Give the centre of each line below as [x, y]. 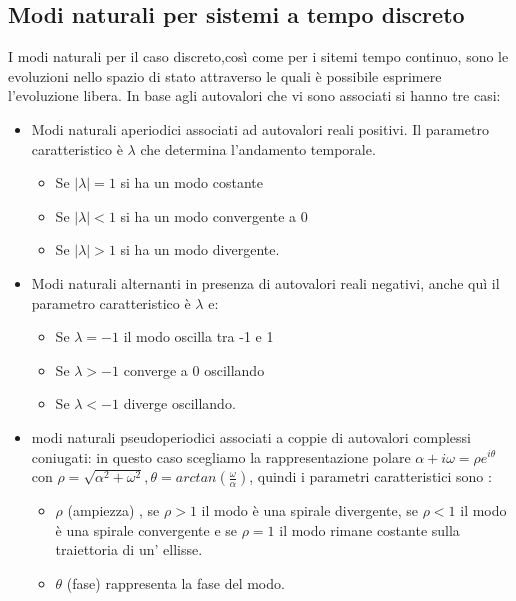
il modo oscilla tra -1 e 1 [198, 336]
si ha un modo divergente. [200, 249]
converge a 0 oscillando [194, 369]
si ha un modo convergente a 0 [214, 215]
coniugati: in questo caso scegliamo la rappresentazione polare [221, 456]
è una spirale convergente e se [146, 529]
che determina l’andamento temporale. [258, 148]
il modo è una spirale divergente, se [310, 510]
